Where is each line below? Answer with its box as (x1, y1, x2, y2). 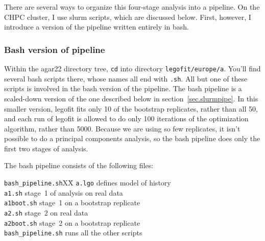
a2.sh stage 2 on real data (4, 207, 88, 218)
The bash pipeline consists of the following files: (4, 160, 154, 171)
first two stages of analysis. (4, 143, 88, 153)
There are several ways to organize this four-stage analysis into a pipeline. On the (4, 2, 260, 12)
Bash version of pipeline (4, 43, 105, 56)
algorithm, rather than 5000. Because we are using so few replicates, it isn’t (4, 123, 240, 133)
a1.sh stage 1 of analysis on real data (4, 187, 123, 198)
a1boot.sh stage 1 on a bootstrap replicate (4, 197, 140, 208)
